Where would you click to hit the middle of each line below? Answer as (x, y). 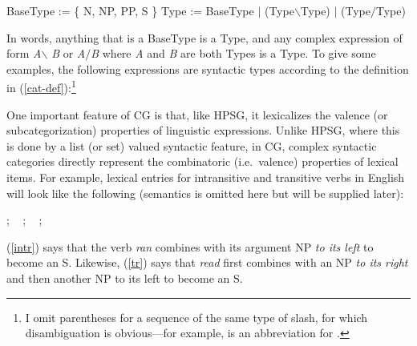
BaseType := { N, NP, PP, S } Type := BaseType (130, 10)
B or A (69, 53)
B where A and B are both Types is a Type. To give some (233, 53)
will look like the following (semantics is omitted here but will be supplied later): (205, 193)
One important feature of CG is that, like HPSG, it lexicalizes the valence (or (197, 114)
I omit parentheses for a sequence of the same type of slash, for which (196, 317)
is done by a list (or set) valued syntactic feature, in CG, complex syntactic (192, 145)
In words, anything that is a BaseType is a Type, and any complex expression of (204, 37)
